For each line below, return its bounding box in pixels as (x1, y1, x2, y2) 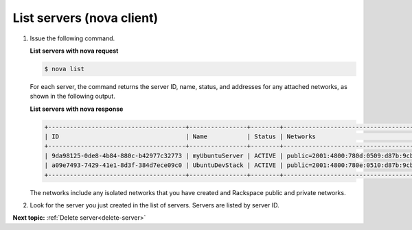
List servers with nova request (30, 47, 119, 55)
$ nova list (44, 65, 85, 73)
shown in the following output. (30, 92, 116, 101)
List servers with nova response (30, 105, 124, 113)
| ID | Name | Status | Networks (44, 133, 316, 140)
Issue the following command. (30, 34, 115, 42)
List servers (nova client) (12, 10, 158, 25)
